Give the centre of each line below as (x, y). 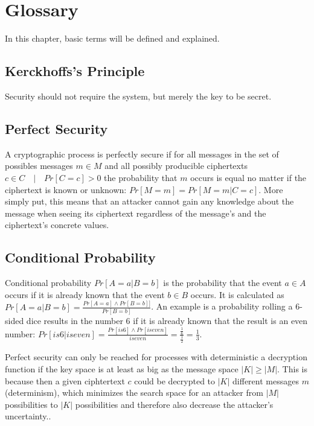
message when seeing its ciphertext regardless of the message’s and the (136, 213)
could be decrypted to (175, 380)
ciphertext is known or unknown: (66, 189)
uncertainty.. (28, 416)
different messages (266, 380)
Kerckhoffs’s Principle (75, 71)
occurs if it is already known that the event (85, 294)
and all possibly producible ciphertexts (176, 166)
